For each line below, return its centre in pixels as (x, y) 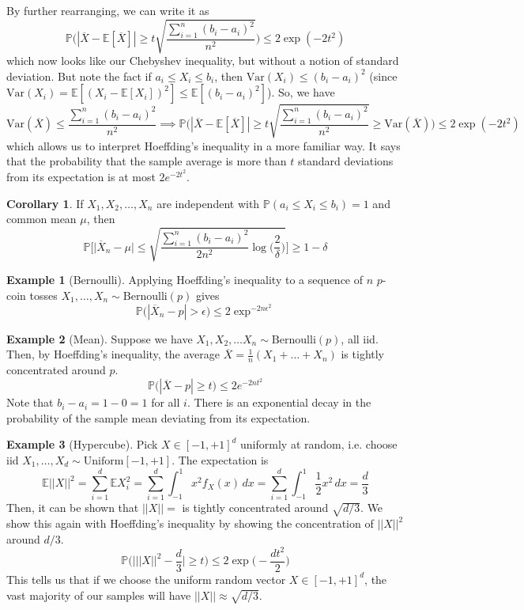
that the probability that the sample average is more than (147, 161)
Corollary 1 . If (45, 203)
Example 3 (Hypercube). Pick (82, 444)
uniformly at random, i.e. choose (319, 444)
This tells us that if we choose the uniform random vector (146, 579)
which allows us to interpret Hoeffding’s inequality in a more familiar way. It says (204, 145)
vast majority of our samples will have (99, 595)
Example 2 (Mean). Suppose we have (100, 338)
